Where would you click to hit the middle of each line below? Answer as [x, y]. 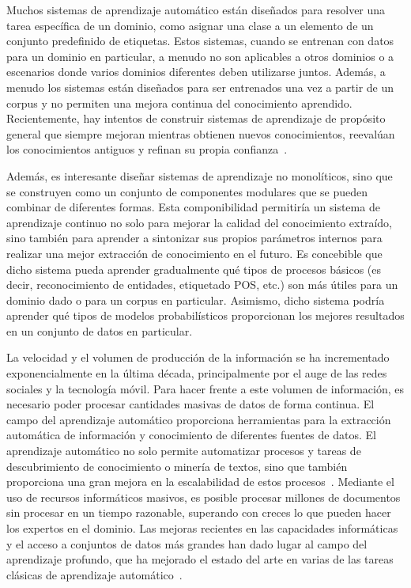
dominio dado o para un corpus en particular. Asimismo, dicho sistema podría [196, 300]
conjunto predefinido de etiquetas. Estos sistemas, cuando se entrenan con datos [200, 41]
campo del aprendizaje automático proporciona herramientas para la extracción [199, 419]
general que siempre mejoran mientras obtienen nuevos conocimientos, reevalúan [201, 133]
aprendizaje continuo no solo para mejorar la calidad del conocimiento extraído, [199, 222]
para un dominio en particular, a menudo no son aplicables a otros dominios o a [200, 56]
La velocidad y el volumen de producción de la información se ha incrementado [198, 357]
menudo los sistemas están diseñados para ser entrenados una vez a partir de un [200, 87]
